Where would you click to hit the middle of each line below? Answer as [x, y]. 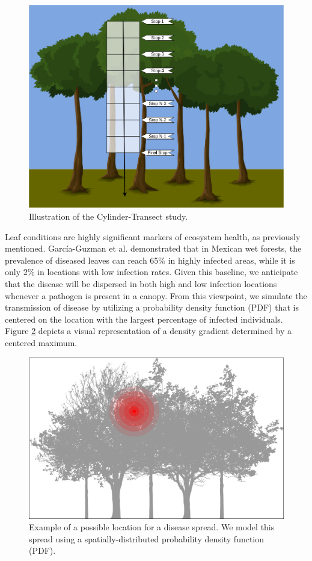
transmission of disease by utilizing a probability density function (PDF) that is [152, 307]
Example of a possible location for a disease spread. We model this [152, 527]
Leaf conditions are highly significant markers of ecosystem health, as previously [153, 236]
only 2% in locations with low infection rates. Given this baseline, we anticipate [151, 272]
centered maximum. [41, 342]
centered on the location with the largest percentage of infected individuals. [144, 319]
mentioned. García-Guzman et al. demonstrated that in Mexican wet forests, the [153, 248]
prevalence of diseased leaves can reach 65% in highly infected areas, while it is [150, 260]
